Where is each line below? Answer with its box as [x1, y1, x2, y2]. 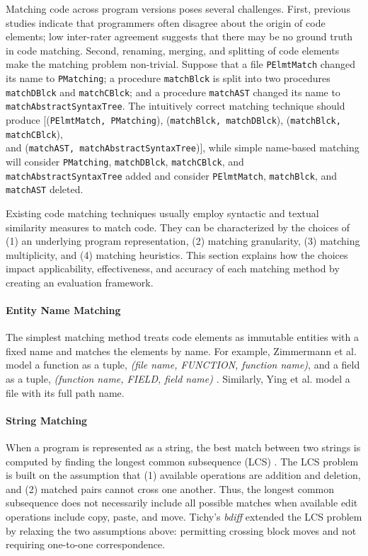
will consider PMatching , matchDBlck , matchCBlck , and [6, 154, 244, 168]
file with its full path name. [6, 385, 125, 400]
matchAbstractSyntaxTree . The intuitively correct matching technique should [6, 98, 345, 113]
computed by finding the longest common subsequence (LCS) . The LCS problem [6, 453, 359, 468]
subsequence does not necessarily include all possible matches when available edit [6, 495, 358, 510]
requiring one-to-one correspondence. [6, 537, 166, 552]
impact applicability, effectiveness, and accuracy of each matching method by [6, 261, 340, 276]
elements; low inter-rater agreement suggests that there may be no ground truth [6, 29, 353, 44]
